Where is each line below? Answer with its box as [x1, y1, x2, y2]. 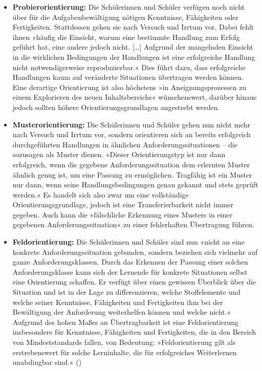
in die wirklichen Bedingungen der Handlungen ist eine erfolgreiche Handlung [12, 51, 255, 62]
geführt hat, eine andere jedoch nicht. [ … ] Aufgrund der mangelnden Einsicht [12, 41, 253, 52]
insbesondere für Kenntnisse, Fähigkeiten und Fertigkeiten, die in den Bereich [12, 326, 256, 337]
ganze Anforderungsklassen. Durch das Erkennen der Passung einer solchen [12, 256, 248, 267]
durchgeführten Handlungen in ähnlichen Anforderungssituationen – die [12, 139, 237, 149]
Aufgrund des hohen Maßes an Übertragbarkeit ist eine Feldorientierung [12, 316, 239, 327]
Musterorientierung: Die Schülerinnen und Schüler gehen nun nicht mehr [12, 119, 250, 129]
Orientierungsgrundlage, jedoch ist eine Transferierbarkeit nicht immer [12, 199, 234, 210]
